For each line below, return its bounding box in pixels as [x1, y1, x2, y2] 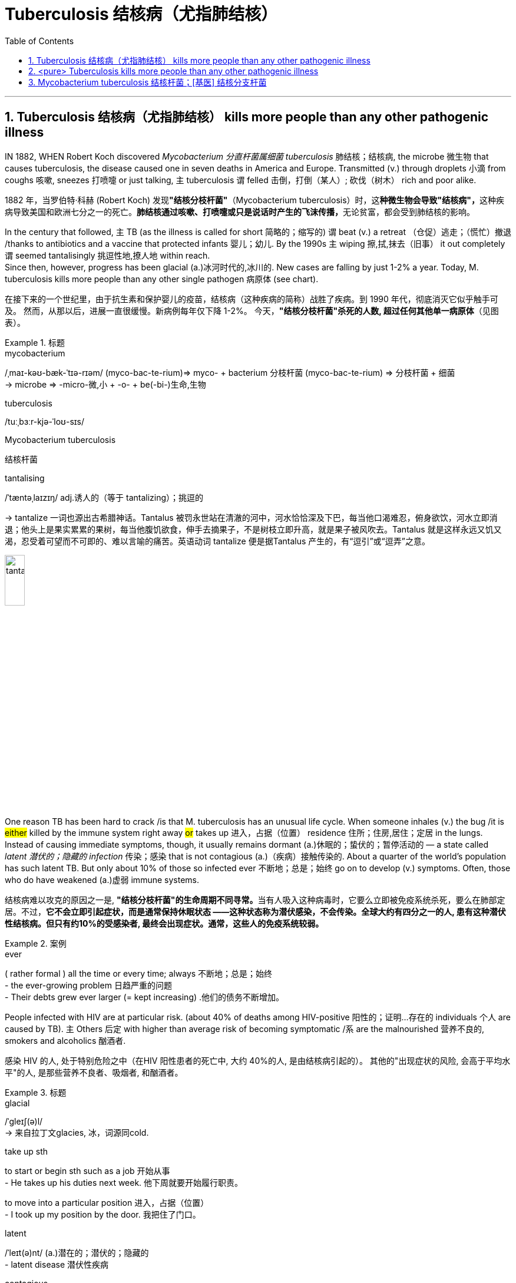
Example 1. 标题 [5, 337, 65, 348]
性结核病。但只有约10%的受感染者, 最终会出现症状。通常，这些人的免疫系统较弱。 [5, 918, 324, 928]
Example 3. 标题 [5, 1087, 67, 1097]
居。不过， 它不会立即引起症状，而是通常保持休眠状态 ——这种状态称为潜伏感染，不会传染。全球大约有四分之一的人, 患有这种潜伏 [5, 906, 506, 917]
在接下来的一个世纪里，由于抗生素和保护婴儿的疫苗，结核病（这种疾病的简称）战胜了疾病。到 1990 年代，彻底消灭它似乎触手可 [5, 293, 498, 304]
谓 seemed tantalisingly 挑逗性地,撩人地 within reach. [5, 250, 210, 260]
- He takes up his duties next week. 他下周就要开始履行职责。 [5, 1177, 243, 1188]
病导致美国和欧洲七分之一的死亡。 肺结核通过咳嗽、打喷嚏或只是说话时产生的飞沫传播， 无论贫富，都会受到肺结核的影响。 [5, 206, 475, 217]
